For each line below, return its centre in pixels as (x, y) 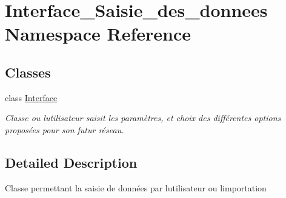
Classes (28, 72)
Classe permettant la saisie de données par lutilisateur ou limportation (136, 187)
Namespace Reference (98, 34)
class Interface (31, 97)
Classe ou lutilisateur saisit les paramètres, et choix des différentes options (143, 118)
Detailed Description (71, 162)
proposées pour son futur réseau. (65, 129)
